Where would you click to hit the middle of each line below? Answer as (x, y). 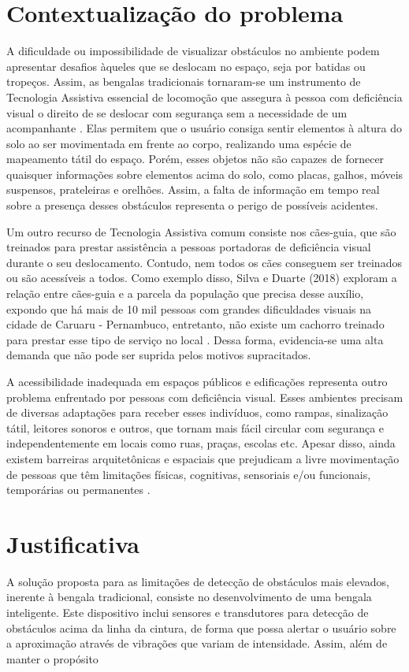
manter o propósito (52, 658)
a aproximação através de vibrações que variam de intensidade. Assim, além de (197, 643)
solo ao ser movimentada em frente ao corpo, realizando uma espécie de (179, 143)
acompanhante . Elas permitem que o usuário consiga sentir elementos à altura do (204, 128)
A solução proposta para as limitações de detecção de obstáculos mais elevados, (198, 581)
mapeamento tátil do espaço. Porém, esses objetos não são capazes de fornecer (195, 159)
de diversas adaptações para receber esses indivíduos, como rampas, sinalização (197, 412)
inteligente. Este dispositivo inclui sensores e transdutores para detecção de (188, 613)
